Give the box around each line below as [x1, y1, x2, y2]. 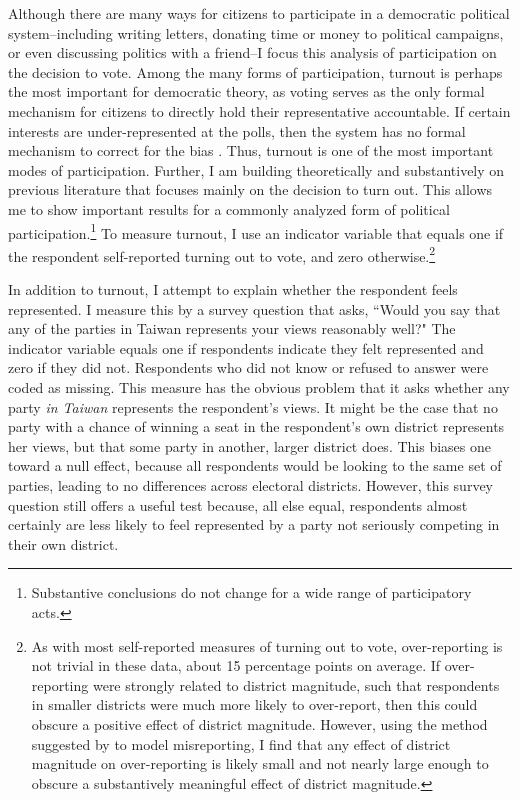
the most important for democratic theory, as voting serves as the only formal [8, 81, 485, 102]
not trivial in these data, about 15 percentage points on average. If [31, 655, 441, 676]
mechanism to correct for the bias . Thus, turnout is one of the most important [8, 140, 494, 161]
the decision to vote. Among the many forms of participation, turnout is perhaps [8, 61, 503, 82]
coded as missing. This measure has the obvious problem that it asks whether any [8, 377, 510, 397]
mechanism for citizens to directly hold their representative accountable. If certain [8, 100, 511, 121]
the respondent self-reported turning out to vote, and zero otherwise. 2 [8, 242, 436, 266]
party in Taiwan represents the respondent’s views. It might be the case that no [8, 396, 498, 417]
